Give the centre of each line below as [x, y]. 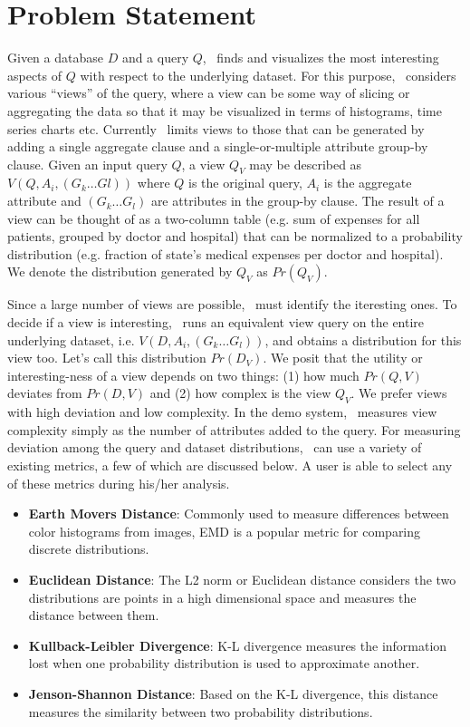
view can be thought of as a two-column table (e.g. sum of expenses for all [214, 218]
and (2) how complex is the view [240, 393]
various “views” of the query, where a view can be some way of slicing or [209, 93]
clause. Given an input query [87, 164]
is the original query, [245, 183]
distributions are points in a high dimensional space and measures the [222, 597]
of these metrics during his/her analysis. [119, 483]
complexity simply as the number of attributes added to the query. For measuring [234, 429]
